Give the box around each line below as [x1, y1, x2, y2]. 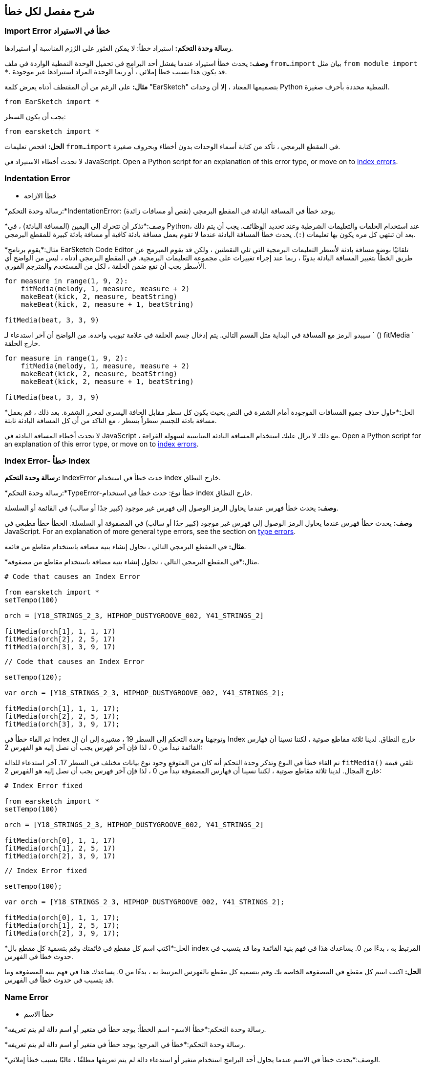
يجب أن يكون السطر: [4, 112, 66, 121]
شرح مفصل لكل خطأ [4, 5, 95, 18]
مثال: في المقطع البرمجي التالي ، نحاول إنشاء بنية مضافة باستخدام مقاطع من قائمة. [4, 542, 246, 551]
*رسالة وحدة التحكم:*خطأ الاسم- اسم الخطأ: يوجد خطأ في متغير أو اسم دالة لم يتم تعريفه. [4, 1025, 266, 1034]
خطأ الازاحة [24, 191, 57, 200]
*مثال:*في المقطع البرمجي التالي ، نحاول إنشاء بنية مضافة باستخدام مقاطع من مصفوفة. [4, 557, 259, 566]
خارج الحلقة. [4, 339, 41, 347]
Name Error [4, 992, 49, 1002]
